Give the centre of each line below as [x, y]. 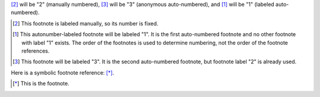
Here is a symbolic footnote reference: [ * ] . [63, 72]
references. [36, 51]
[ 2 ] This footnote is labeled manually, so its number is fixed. [85, 23]
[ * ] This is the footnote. [41, 83]
